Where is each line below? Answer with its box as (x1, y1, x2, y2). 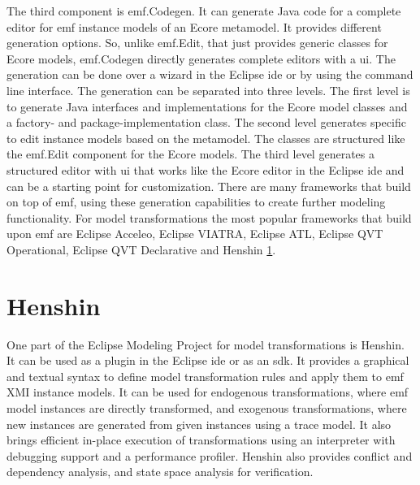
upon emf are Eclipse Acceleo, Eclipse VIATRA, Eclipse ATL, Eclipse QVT (6, 225, 383, 242)
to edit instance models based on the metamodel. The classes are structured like (6, 129, 405, 146)
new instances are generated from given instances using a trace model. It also (6, 415, 392, 432)
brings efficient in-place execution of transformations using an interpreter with (6, 431, 396, 448)
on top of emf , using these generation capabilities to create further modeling (6, 193, 386, 210)
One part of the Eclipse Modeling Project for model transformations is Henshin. (6, 336, 405, 353)
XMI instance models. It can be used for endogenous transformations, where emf (6, 383, 409, 401)
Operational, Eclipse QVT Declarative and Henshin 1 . (6, 240, 276, 258)
